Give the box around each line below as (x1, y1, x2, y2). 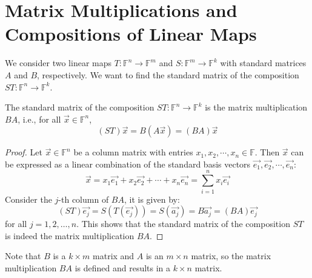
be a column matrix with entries (73, 146, 193, 158)
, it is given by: (124, 192, 180, 205)
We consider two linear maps (5, 56, 111, 69)
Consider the (5, 192, 52, 205)
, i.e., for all (18, 112, 61, 125)
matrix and (93, 249, 134, 262)
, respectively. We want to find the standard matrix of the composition (37, 68, 299, 81)
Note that (5, 249, 41, 262)
